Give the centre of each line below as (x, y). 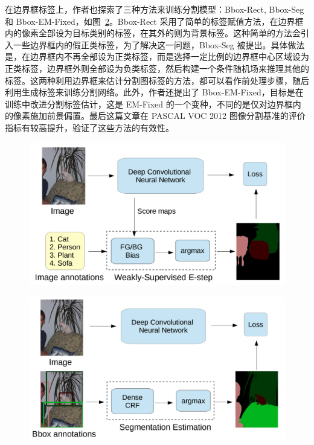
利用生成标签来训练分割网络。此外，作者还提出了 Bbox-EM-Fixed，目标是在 (154, 92)
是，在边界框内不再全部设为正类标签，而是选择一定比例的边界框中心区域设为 (157, 56)
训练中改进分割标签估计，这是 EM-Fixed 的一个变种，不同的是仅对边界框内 (153, 104)
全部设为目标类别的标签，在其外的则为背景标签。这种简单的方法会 (169, 33)
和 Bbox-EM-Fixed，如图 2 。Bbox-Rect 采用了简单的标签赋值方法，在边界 (150, 21)
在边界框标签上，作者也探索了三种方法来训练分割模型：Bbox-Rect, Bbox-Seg (155, 9)
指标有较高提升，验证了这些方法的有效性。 (89, 127)
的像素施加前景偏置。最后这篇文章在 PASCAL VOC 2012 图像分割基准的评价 (155, 116)
